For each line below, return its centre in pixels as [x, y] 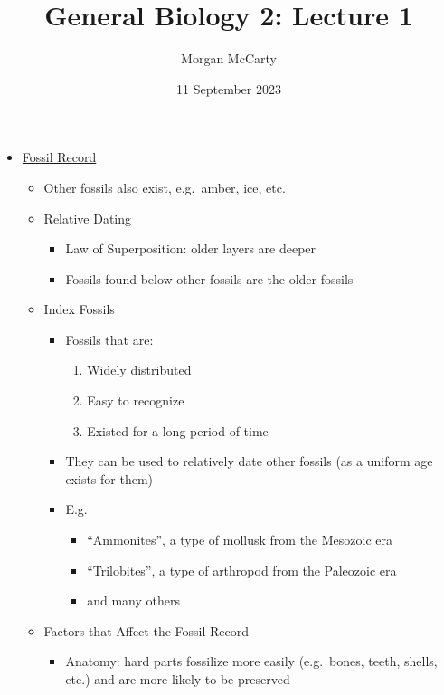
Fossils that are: [109, 339]
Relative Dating [88, 218]
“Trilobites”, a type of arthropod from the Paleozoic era [242, 570]
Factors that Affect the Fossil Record [146, 630]
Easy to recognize [136, 400]
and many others [133, 600]
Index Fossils [79, 309]
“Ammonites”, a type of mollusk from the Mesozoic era [240, 540]
